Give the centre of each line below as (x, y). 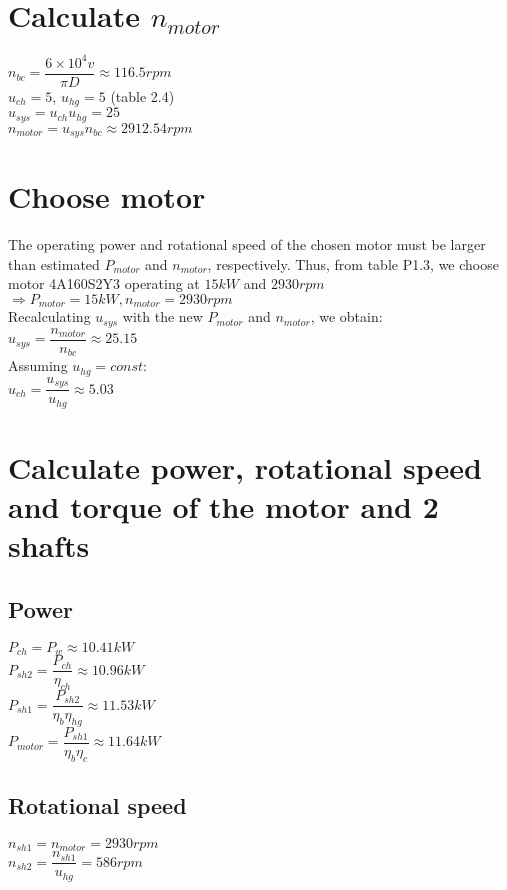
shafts (49, 545)
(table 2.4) (142, 95)
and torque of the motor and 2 (223, 506)
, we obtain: (346, 316)
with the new (162, 316)
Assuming (38, 365)
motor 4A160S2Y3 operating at (104, 283)
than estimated (54, 263)
